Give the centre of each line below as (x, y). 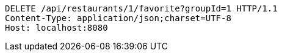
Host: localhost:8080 (56, 28)
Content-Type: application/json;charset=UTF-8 (118, 18)
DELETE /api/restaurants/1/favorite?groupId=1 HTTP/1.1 (141, 8)
